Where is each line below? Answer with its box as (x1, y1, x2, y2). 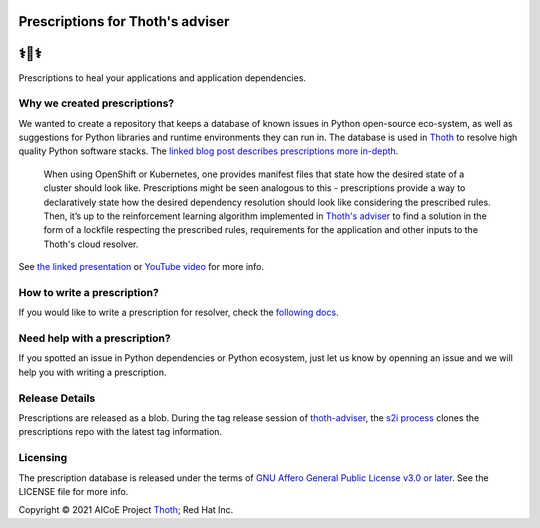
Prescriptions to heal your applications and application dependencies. (18, 71, 307, 84)
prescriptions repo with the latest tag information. (18, 426, 223, 438)
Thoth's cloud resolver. (43, 238, 139, 250)
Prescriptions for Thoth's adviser (18, 13, 230, 30)
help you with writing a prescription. (18, 366, 167, 378)
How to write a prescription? (18, 285, 159, 299)
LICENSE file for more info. (18, 485, 129, 497)
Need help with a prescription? (18, 331, 171, 345)
